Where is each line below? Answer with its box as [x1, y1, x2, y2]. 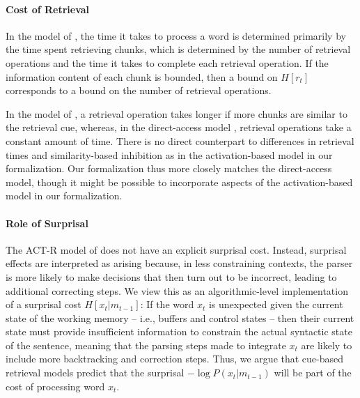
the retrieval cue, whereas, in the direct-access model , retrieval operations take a [6, 120, 352, 135]
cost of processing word [6, 378, 105, 393]
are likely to [301, 337, 352, 352]
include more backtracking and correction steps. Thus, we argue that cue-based [6, 351, 344, 366]
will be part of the [274, 365, 352, 380]
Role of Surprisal [6, 215, 88, 230]
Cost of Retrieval [6, 1, 90, 16]
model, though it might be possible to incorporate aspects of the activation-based [6, 174, 353, 189]
